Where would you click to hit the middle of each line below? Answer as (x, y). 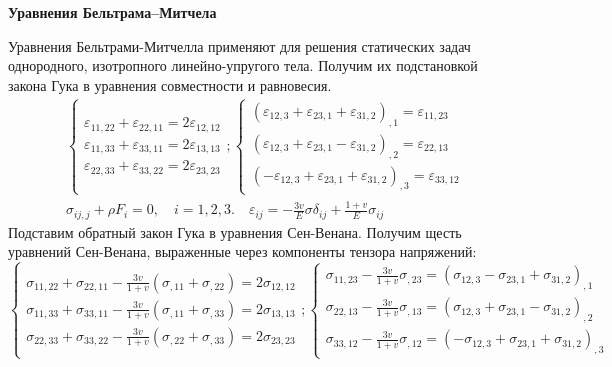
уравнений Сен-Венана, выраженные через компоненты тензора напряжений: (242, 251)
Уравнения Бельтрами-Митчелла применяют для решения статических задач (239, 45)
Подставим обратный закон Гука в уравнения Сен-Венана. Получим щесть (235, 231)
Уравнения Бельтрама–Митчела (112, 12)
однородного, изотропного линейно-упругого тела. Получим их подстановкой (243, 65)
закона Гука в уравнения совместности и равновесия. (170, 84)
